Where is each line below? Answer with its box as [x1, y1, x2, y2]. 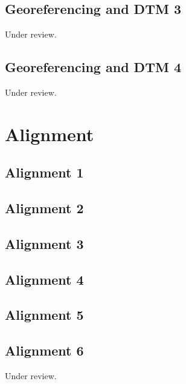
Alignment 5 [5, 305, 84, 324]
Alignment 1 [5, 163, 84, 182]
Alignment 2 [5, 199, 84, 217]
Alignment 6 [5, 341, 84, 360]
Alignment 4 [5, 270, 84, 288]
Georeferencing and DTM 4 [5, 58, 181, 76]
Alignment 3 [5, 234, 84, 253]
